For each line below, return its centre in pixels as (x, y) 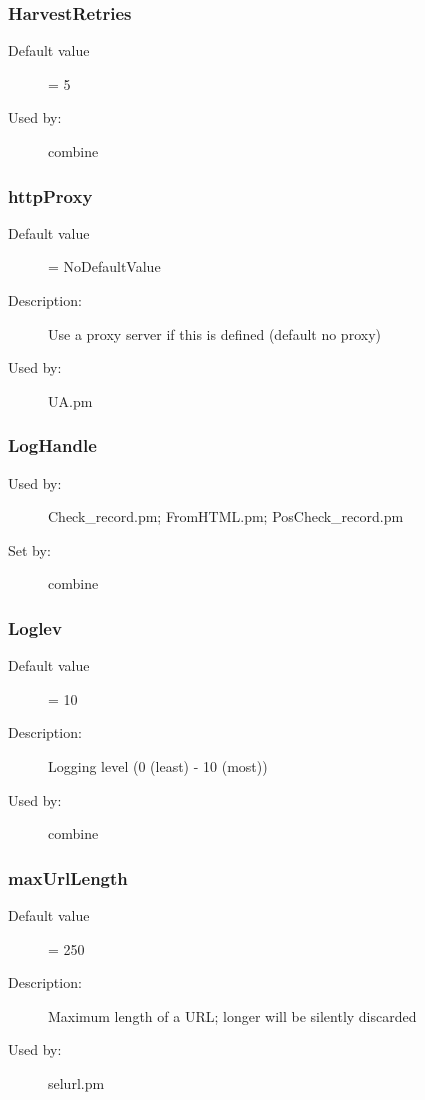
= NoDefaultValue (104, 266)
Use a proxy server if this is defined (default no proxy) (214, 333)
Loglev (35, 627)
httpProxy (50, 195)
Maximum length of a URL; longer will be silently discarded (232, 1015)
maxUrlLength (68, 877)
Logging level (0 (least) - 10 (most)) (158, 765)
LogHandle (52, 445)
